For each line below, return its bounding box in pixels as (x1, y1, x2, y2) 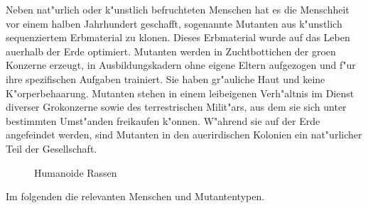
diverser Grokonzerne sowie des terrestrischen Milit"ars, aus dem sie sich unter (6, 99, 347, 114)
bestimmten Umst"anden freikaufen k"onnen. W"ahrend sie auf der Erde (6, 113, 320, 128)
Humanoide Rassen (34, 165, 117, 180)
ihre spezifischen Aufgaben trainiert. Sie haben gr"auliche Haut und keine (6, 71, 325, 86)
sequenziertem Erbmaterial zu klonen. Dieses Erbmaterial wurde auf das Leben (6, 30, 350, 45)
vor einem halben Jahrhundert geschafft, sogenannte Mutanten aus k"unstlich (6, 16, 342, 31)
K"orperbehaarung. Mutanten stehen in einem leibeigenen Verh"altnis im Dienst (6, 85, 355, 100)
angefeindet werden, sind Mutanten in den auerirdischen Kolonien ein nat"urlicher (6, 127, 362, 142)
